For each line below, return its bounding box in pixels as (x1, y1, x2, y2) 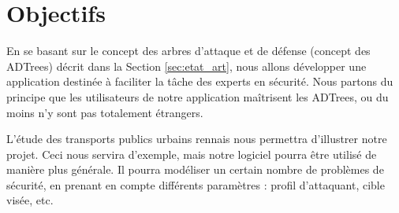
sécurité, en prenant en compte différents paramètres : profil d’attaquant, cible (6, 176, 385, 193)
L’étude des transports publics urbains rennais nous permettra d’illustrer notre (6, 130, 387, 147)
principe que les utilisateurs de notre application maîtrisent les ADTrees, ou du (6, 88, 389, 105)
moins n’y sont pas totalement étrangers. (6, 104, 203, 120)
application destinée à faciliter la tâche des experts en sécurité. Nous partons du (6, 73, 393, 90)
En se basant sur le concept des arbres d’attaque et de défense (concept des (6, 42, 371, 59)
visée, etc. (6, 192, 54, 208)
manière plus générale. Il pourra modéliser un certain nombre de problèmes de (6, 161, 384, 178)
